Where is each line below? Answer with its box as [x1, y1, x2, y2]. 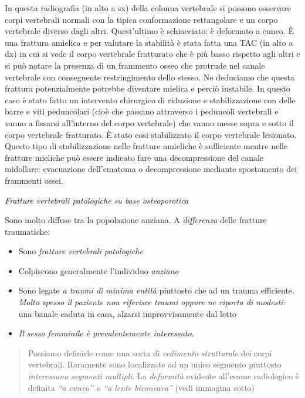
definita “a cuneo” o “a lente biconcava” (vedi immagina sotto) [28, 381, 255, 393]
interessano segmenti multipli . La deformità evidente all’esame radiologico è [28, 370, 299, 382]
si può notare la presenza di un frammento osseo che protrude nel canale [5, 59, 265, 71]
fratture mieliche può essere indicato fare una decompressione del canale [5, 151, 264, 163]
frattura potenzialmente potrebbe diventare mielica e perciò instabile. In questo [5, 82, 290, 95]
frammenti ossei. [5, 174, 63, 186]
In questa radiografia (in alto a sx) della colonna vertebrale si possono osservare [5, 2, 292, 14]
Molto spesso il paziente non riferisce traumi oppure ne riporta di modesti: [18, 296, 286, 308]
